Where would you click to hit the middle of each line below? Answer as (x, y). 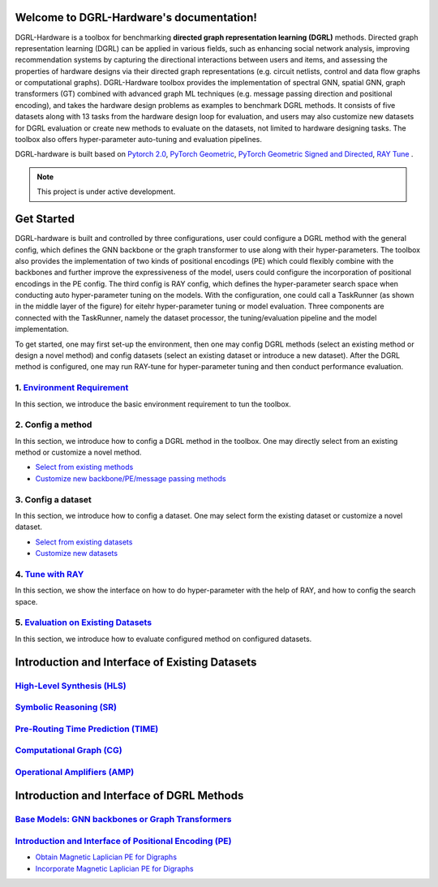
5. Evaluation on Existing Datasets (84, 622)
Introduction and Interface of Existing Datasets (136, 662)
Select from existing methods (84, 467)
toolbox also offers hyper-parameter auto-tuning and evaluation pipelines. (139, 140)
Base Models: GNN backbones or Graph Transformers (123, 820)
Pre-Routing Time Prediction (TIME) (87, 729)
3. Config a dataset (54, 499)
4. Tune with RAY (49, 574)
